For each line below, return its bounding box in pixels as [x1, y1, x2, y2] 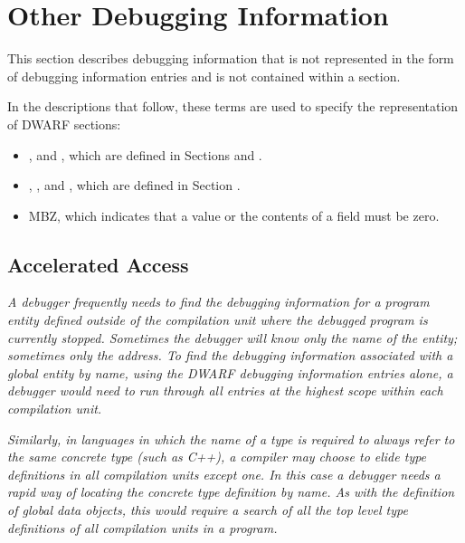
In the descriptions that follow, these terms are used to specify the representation [7, 97, 459, 116]
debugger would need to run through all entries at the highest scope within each [7, 381, 443, 400]
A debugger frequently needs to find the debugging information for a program [7, 292, 430, 311]
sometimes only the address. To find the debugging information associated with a [7, 346, 453, 365]
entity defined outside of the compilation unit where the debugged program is [7, 310, 428, 329]
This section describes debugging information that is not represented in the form [7, 49, 454, 68]
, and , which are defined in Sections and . [28, 145, 262, 164]
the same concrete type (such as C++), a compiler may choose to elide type [7, 447, 427, 466]
